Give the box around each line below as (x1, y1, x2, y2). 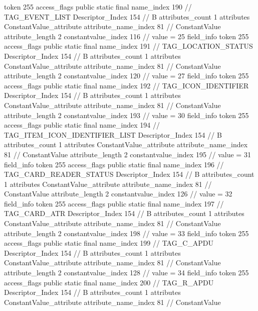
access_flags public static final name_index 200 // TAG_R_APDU (4, 277, 214, 287)
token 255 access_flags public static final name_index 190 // (4, 2, 192, 12)
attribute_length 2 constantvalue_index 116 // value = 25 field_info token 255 (4, 31, 249, 41)
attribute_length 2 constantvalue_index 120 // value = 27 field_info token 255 (4, 70, 249, 81)
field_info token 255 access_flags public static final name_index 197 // (4, 198, 224, 209)
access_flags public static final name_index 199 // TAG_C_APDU (4, 238, 214, 248)
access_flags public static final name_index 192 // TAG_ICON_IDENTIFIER (4, 80, 249, 90)
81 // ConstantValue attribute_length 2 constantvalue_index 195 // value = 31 (4, 149, 251, 159)
